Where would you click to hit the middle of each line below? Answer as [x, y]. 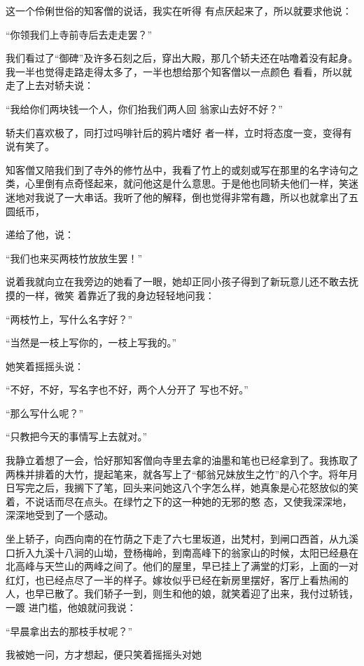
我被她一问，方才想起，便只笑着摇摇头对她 [104, 654]
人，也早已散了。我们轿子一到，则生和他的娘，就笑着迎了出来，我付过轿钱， [182, 593]
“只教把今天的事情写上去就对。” [77, 436]
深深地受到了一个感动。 [59, 515]
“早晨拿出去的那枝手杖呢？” [69, 631]
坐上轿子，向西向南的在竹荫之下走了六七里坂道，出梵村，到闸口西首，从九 [177, 539]
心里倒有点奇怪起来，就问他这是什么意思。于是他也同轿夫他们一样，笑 [187, 183]
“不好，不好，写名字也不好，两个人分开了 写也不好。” [127, 389]
